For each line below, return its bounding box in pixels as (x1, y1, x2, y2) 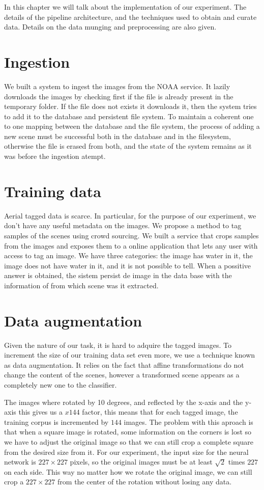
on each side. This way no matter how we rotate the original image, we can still (4, 466, 252, 477)
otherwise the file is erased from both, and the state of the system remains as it (4, 141, 252, 151)
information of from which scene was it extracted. (4, 280, 159, 290)
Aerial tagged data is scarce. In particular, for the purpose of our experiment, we (4, 210, 256, 221)
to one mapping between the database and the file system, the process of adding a (4, 121, 260, 131)
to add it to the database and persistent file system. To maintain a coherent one (4, 111, 254, 121)
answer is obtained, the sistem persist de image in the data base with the (4, 270, 232, 281)
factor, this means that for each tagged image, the (82, 406, 238, 417)
